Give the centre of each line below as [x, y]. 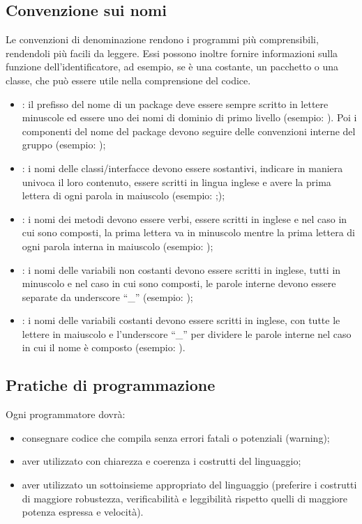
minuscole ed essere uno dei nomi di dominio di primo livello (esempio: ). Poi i [189, 117]
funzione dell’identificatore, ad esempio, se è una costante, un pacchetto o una [172, 67]
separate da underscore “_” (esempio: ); [107, 296]
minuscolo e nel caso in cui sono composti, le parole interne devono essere [179, 283]
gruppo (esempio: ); [64, 145]
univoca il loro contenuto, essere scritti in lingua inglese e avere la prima [176, 182]
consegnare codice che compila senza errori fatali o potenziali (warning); [176, 437]
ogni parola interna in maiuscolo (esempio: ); [118, 246]
